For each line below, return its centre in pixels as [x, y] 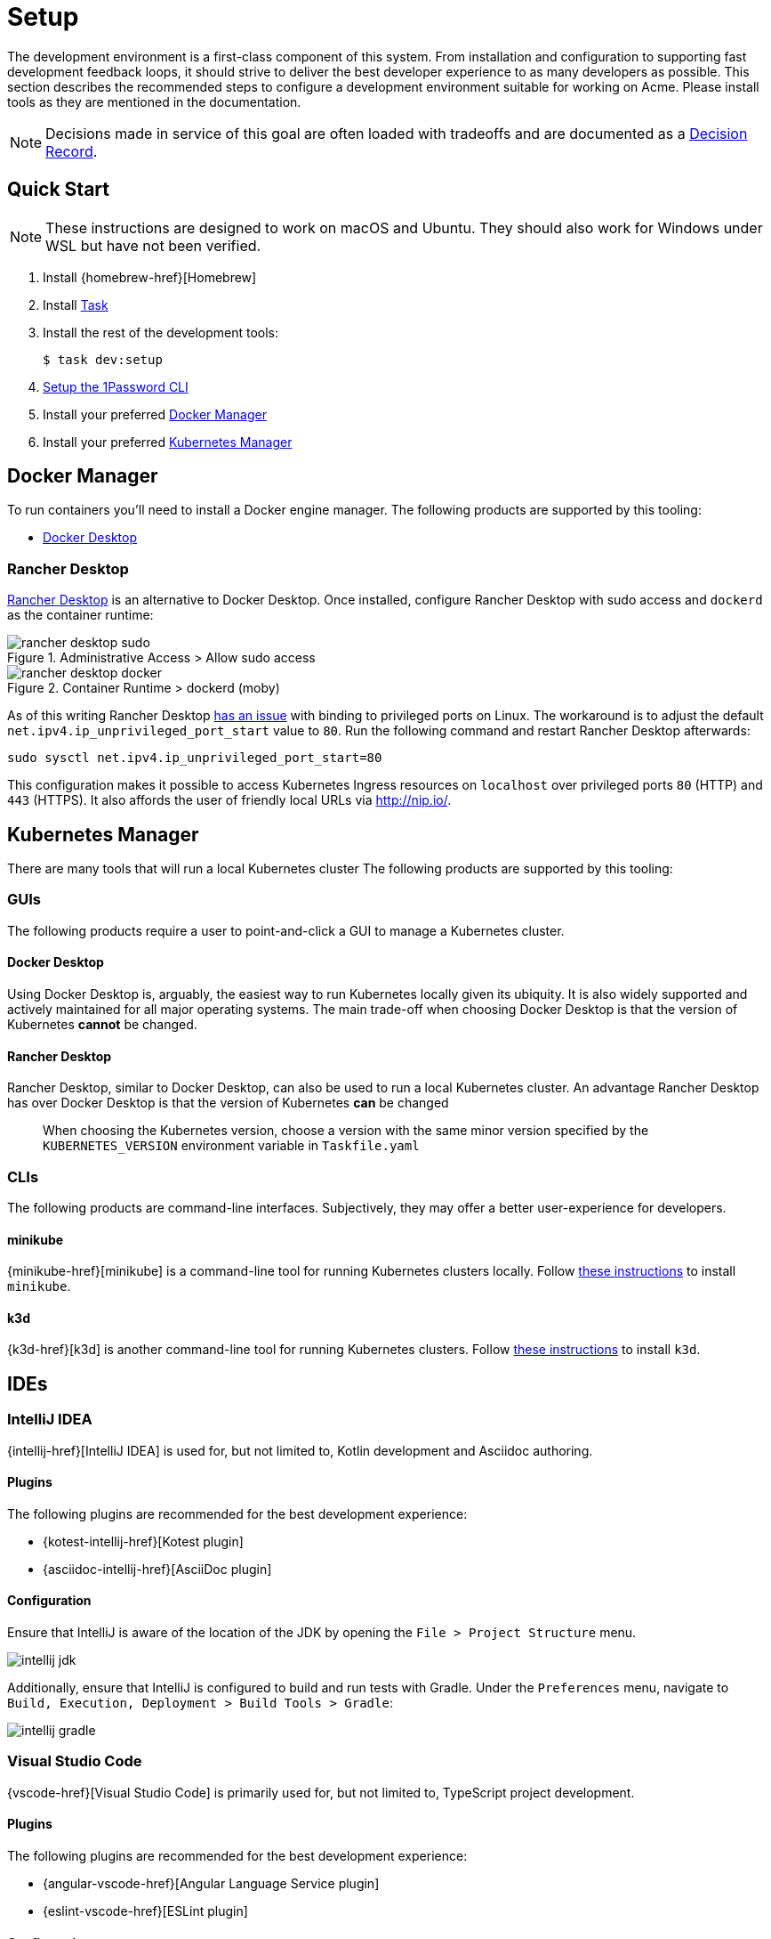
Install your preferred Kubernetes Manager [168, 442]
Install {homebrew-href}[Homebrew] [150, 277]
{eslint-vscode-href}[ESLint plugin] [145, 1911]
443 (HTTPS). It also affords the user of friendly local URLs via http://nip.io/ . [229, 800]
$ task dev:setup [103, 359]
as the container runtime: [80, 615]
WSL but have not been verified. [153, 245]
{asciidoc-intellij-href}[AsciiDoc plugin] [157, 1569]
